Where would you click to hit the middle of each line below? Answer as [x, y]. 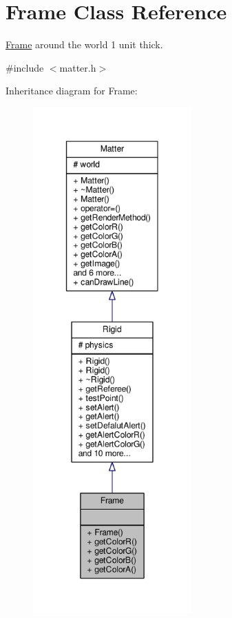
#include [25, 67]
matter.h [78, 67]
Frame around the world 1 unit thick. [84, 44]
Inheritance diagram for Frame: [72, 91]
